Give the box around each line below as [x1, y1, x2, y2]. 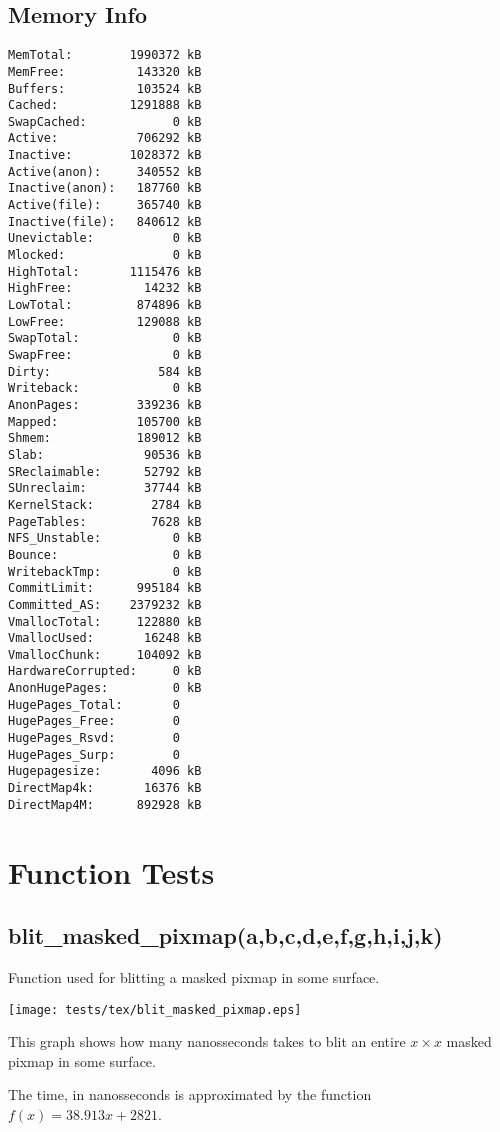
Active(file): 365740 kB [8, 198, 202, 213]
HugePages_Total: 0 [8, 697, 180, 712]
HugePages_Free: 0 [8, 714, 180, 729]
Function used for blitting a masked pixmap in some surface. [8, 966, 380, 987]
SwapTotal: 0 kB [8, 331, 202, 346]
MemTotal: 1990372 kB [8, 48, 202, 63]
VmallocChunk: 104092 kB [8, 647, 202, 662]
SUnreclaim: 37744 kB [8, 481, 202, 496]
